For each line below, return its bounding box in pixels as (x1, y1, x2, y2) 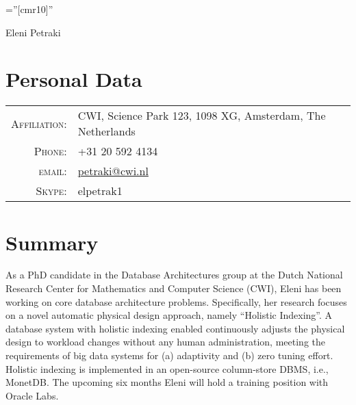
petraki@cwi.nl (77, 163, 149, 179)
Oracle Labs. (5, 388, 59, 402)
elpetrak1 (77, 183, 123, 199)
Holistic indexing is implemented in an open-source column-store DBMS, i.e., (5, 361, 329, 376)
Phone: (34, 143, 67, 159)
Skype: (36, 183, 67, 199)
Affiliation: (11, 115, 67, 131)
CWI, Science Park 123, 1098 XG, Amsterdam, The (77, 107, 326, 124)
